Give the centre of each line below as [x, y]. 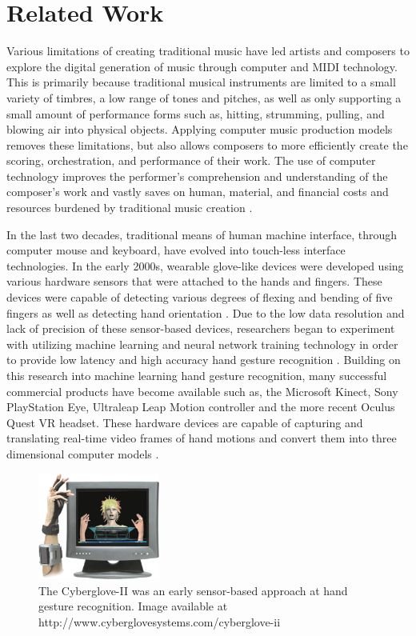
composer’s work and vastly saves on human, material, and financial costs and [198, 192]
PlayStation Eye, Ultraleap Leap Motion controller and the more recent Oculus [201, 407]
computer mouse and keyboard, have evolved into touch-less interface [176, 250]
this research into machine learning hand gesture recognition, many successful [197, 375]
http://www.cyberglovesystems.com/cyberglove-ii [160, 622]
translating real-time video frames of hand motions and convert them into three [202, 438]
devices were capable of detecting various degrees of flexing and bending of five [200, 297]
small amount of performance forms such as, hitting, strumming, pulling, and [196, 113]
